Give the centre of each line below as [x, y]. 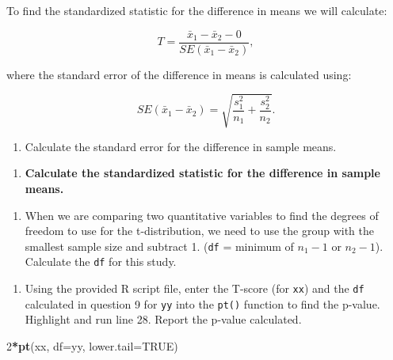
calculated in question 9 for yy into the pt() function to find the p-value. [202, 303]
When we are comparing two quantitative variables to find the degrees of [202, 215]
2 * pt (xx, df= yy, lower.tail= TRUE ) [92, 345]
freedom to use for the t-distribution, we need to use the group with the [200, 231]
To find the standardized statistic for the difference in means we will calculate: [197, 10]
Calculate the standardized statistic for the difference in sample [202, 173]
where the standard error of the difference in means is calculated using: [179, 74]
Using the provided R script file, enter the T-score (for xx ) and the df [195, 288]
